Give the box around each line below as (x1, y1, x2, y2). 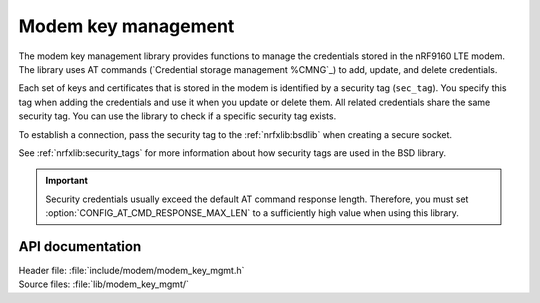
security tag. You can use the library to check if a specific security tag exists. (18, 110, 337, 122)
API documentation (18, 238, 142, 255)
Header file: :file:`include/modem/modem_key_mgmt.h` (18, 264, 245, 276)
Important (45, 175, 89, 187)
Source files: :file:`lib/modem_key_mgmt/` (18, 278, 190, 290)
